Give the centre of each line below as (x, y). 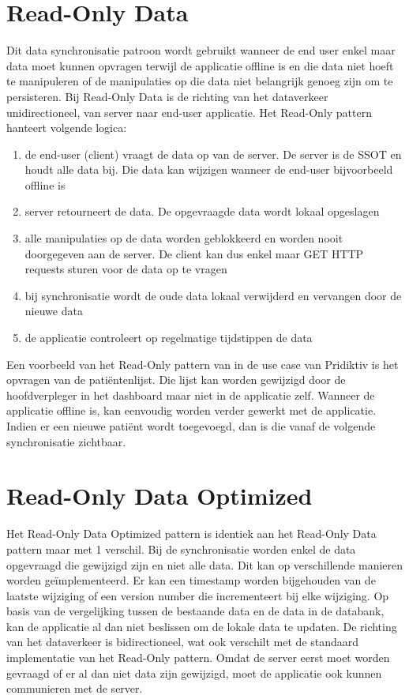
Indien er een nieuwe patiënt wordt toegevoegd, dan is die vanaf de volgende (191, 426)
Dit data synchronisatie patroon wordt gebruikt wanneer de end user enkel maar (201, 50)
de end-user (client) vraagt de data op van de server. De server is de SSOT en (213, 154)
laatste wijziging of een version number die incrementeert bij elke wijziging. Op (198, 595)
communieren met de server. (75, 688)
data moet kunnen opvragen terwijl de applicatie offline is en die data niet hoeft (200, 65)
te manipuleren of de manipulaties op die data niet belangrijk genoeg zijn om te (200, 81)
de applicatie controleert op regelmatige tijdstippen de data (169, 338)
